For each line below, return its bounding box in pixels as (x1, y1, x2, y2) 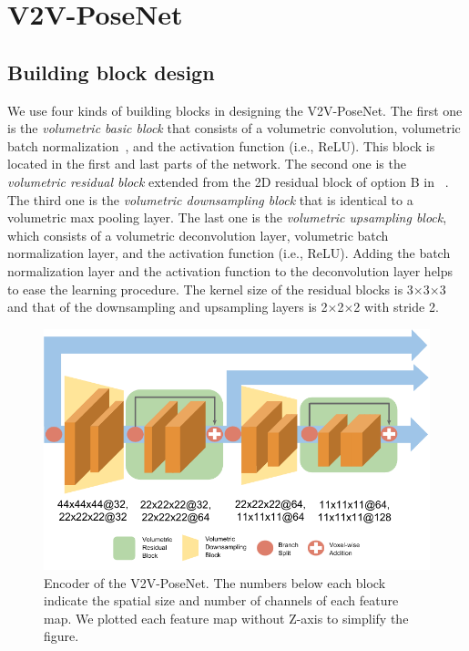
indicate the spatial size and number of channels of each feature (44, 591, 399, 610)
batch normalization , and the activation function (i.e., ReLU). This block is (7, 136, 435, 155)
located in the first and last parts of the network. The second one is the (7, 154, 406, 173)
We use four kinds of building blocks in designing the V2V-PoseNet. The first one (7, 100, 463, 119)
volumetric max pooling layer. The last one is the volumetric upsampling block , (7, 208, 447, 227)
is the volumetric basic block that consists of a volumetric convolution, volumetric (7, 119, 461, 138)
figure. (44, 626, 79, 646)
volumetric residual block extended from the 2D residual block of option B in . (7, 171, 449, 191)
